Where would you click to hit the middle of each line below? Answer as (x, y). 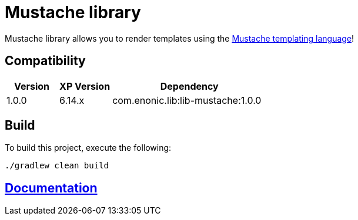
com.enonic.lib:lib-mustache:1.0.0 (187, 100)
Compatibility (45, 61)
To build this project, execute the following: (88, 148)
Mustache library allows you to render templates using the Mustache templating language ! (180, 38)
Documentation (51, 188)
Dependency (189, 86)
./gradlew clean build (57, 166)
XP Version (85, 86)
